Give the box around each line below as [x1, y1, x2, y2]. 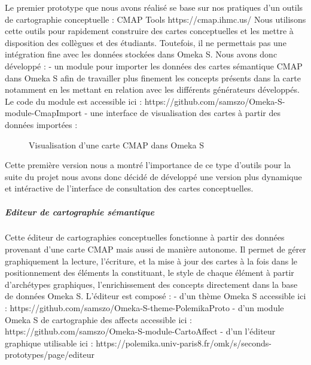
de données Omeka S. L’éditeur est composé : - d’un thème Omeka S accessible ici [5, 290, 306, 302]
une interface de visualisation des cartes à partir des [90, 107, 281, 119]
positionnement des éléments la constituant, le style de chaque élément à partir [5, 266, 294, 279]
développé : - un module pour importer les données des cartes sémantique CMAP [5, 59, 303, 72]
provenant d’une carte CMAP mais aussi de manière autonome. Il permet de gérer [5, 243, 306, 255]
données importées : [5, 118, 78, 130]
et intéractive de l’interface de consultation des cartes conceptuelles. [5, 182, 254, 194]
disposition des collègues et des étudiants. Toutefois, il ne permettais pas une [5, 36, 286, 48]
